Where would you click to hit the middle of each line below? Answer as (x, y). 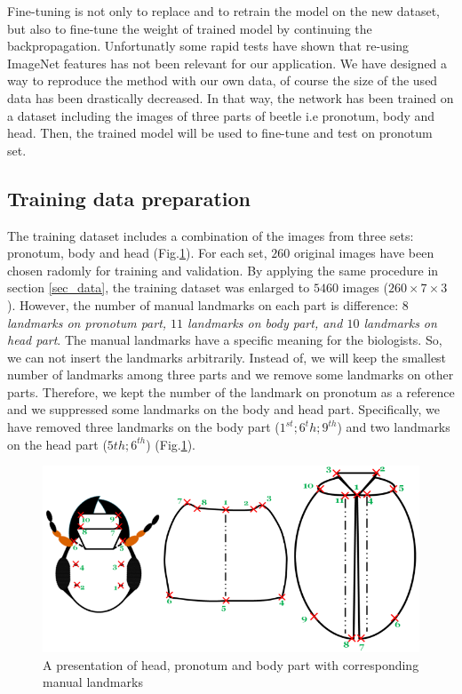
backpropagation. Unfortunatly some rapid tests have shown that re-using (208, 46)
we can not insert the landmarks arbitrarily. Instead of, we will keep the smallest (227, 357)
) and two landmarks (394, 427)
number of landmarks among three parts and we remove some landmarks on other (231, 375)
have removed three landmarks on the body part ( (143, 427)
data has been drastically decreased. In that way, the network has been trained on (231, 97)
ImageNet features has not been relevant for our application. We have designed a (227, 63)
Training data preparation (129, 198)
